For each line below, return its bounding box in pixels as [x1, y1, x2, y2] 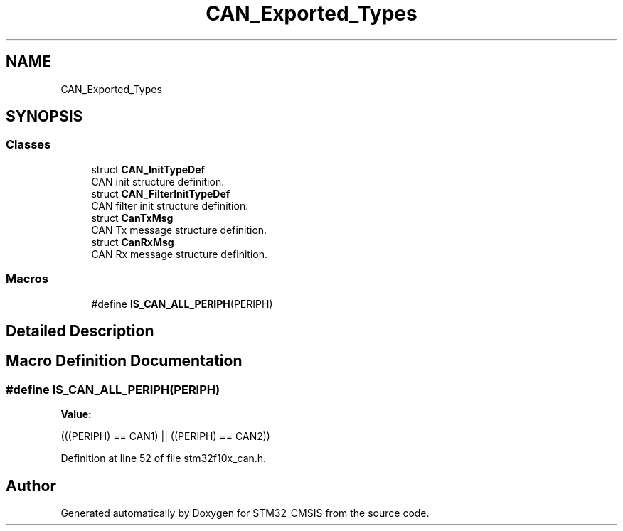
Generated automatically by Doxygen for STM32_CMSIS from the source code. [60, 507, 430, 520]
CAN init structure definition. [91, 175, 225, 188]
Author [6, 476, 56, 495]
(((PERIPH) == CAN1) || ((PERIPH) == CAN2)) [60, 430, 270, 443]
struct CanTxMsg [91, 211, 174, 224]
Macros [6, 272, 48, 286]
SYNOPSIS [6, 107, 83, 126]
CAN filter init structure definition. [91, 199, 249, 212]
